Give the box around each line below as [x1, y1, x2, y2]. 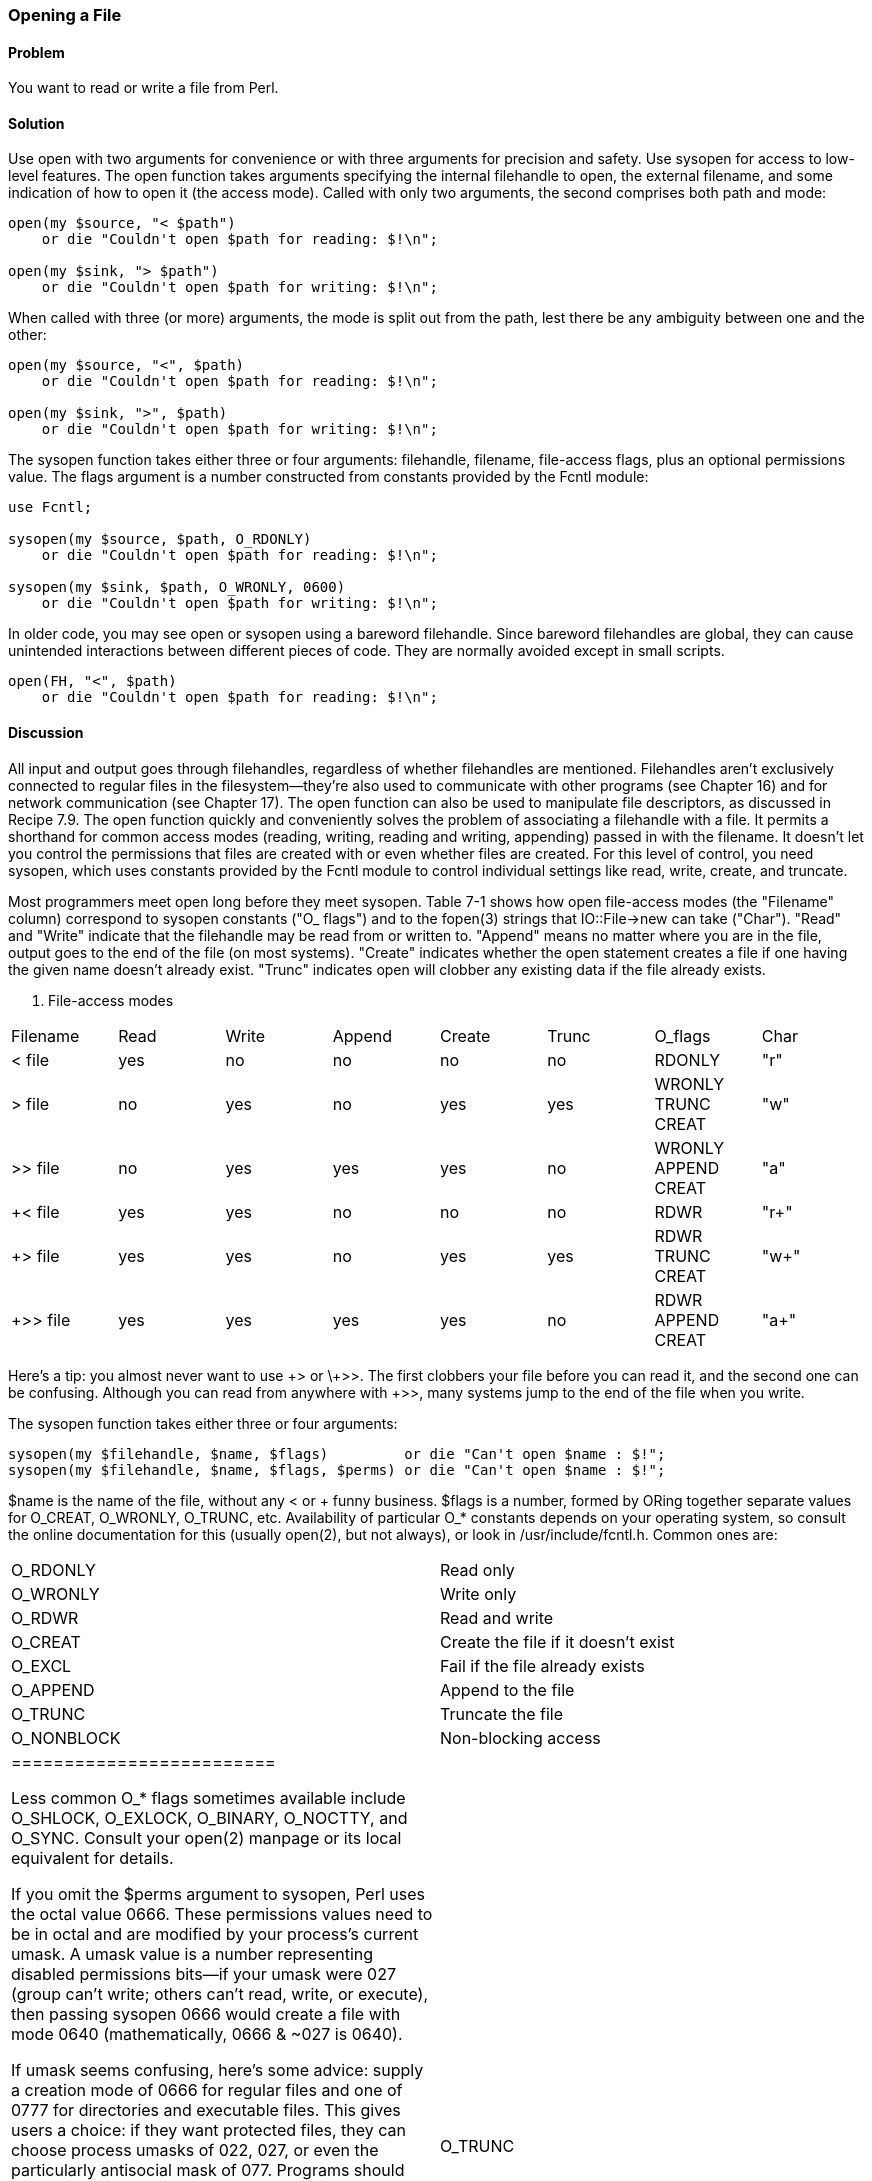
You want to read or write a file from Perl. [8, 79, 279, 97]
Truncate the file [440, 1703, 564, 1724]
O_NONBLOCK [11, 1727, 121, 1748]
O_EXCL [11, 1655, 72, 1676]
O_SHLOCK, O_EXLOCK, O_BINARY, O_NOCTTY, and [11, 1807, 408, 1828]
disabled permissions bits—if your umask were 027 [11, 1963, 397, 1984]
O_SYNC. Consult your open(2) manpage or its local [11, 1827, 402, 1848]
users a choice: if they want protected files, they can [11, 2119, 406, 2140]
